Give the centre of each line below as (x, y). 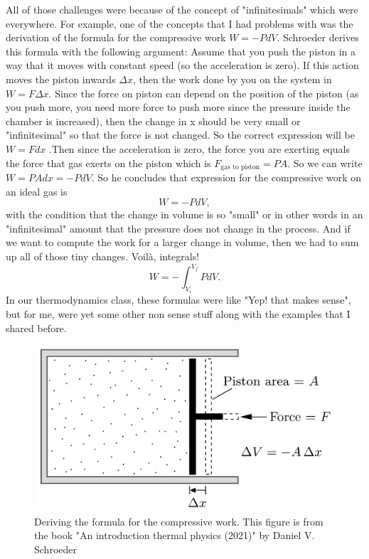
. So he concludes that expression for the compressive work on (226, 177)
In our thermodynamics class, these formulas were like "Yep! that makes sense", (178, 300)
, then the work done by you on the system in (232, 79)
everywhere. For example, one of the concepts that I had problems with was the (180, 23)
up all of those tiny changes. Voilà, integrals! (103, 256)
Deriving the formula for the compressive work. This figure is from (179, 521)
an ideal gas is (37, 191)
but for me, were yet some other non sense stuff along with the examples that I (178, 314)
